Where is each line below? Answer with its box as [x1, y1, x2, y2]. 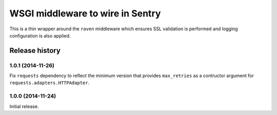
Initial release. [9, 103, 39, 109]
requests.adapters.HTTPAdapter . [9, 80, 90, 86]
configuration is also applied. [9, 32, 71, 39]
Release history [9, 46, 61, 55]
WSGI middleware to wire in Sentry [9, 8, 161, 19]
